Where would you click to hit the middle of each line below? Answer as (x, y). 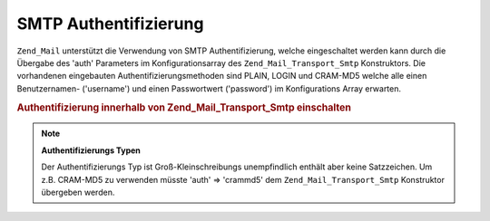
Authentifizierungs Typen (91, 150)
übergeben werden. (78, 192)
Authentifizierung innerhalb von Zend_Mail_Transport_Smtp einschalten (184, 107)
